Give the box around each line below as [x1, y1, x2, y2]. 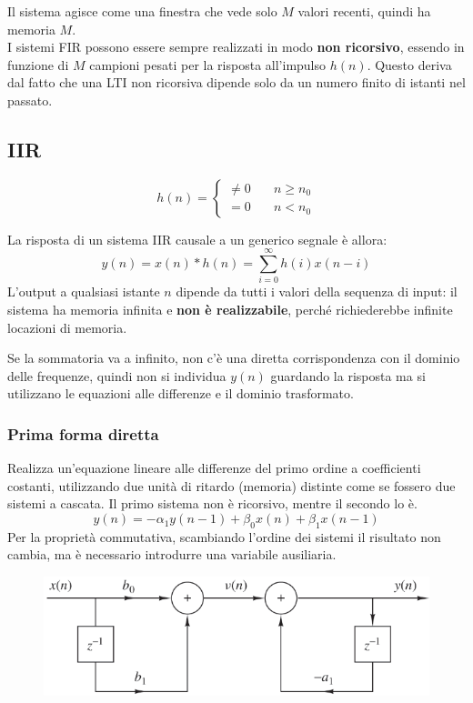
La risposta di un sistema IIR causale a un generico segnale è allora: [7, 229, 387, 248]
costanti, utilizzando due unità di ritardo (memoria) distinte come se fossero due [7, 476, 456, 495]
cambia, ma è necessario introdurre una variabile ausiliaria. [7, 545, 337, 564]
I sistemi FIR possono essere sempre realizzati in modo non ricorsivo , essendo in [7, 37, 465, 56]
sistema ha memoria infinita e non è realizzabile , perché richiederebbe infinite [7, 300, 453, 319]
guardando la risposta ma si [270, 366, 426, 385]
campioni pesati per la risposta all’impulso [89, 55, 327, 74]
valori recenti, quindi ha [297, 2, 431, 20]
